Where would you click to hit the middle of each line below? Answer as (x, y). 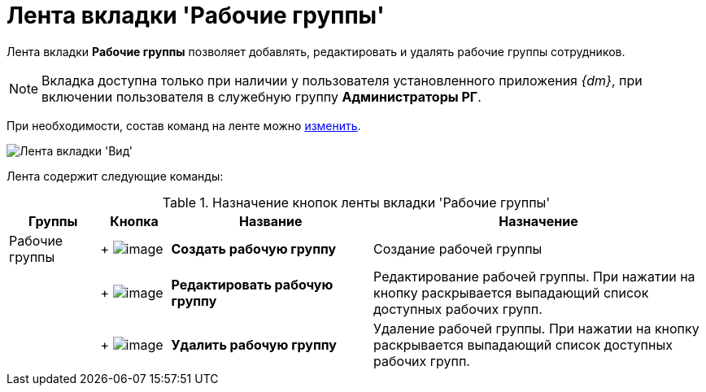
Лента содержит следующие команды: (115, 176)
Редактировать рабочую (252, 284)
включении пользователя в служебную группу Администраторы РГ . (261, 96)
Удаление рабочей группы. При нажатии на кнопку (536, 328)
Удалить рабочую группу (254, 344)
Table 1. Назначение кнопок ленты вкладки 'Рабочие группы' (356, 202)
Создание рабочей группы (458, 248)
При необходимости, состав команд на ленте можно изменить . (184, 125)
